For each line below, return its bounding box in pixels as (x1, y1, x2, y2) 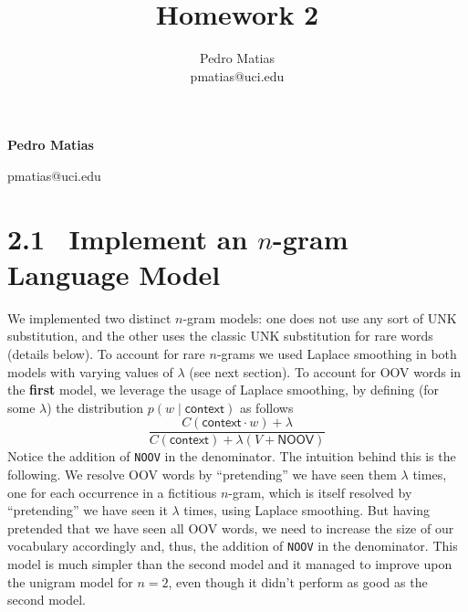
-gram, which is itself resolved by (228, 482, 412, 501)
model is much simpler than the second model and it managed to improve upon (7, 554, 452, 574)
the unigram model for (7, 572, 133, 591)
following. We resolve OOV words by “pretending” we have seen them (7, 465, 397, 484)
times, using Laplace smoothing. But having (183, 501, 431, 520)
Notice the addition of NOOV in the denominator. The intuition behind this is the (7, 447, 456, 466)
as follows (239, 397, 294, 417)
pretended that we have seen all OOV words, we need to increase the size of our (7, 518, 454, 537)
